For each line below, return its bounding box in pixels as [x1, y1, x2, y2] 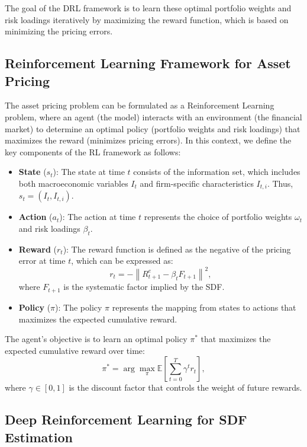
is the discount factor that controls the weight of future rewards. [69, 381, 302, 394]
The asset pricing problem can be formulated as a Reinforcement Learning [5, 99, 274, 111]
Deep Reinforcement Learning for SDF [5, 410, 247, 429]
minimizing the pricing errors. [5, 25, 113, 37]
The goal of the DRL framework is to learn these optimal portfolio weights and [5, 2, 292, 14]
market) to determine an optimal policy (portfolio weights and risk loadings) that [5, 122, 300, 135]
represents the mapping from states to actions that [112, 301, 296, 313]
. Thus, [267, 177, 293, 189]
